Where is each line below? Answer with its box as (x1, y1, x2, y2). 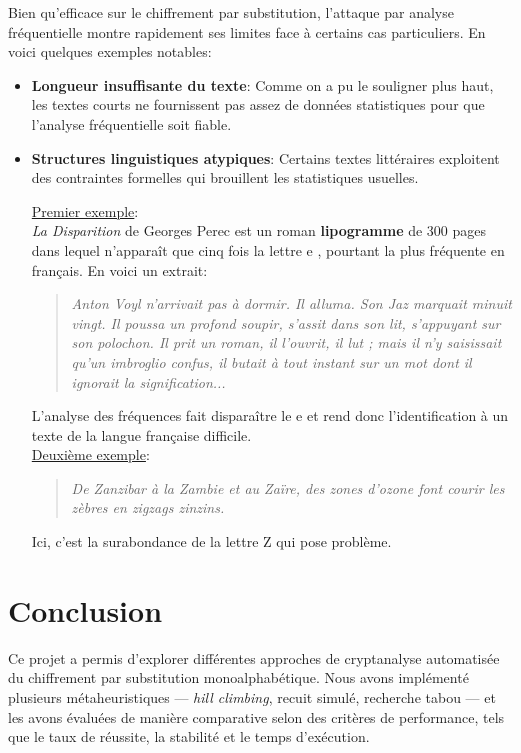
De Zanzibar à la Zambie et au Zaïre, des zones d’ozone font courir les (71, 477, 505, 498)
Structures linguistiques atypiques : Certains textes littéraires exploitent (31, 147, 500, 168)
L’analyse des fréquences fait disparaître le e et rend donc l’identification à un (31, 405, 509, 426)
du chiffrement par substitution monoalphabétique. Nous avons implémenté (8, 667, 469, 688)
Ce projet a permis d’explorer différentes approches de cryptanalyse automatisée (8, 647, 500, 668)
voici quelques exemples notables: (8, 41, 212, 62)
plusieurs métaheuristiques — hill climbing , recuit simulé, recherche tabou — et (8, 686, 496, 707)
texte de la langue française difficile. (31, 424, 252, 445)
